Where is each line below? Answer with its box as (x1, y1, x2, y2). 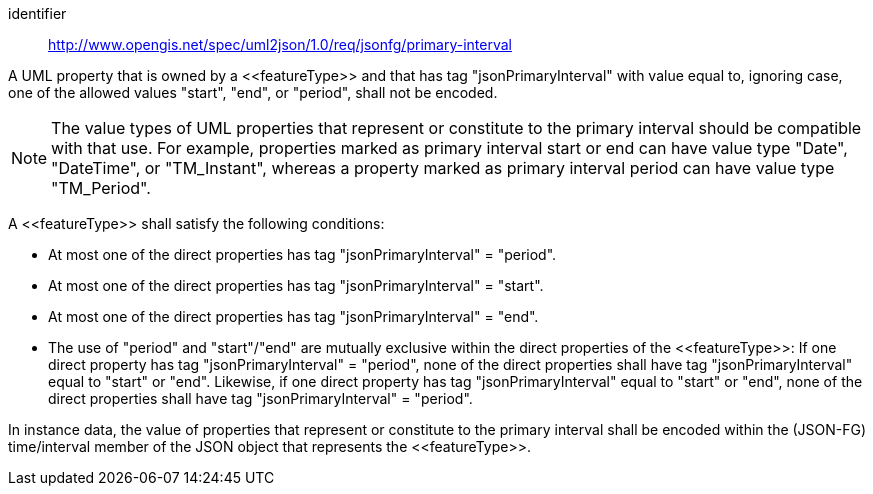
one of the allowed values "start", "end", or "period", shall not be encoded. (8, 84, 498, 101)
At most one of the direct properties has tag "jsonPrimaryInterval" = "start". (48, 277, 544, 294)
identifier (8, 5, 67, 22)
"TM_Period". (51, 178, 151, 198)
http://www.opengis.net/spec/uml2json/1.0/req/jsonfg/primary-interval (48, 36, 512, 53)
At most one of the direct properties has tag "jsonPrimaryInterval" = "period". (48, 246, 557, 263)
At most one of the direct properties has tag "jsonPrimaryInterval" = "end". (48, 308, 539, 325)
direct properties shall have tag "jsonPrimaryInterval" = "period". (48, 390, 473, 407)
